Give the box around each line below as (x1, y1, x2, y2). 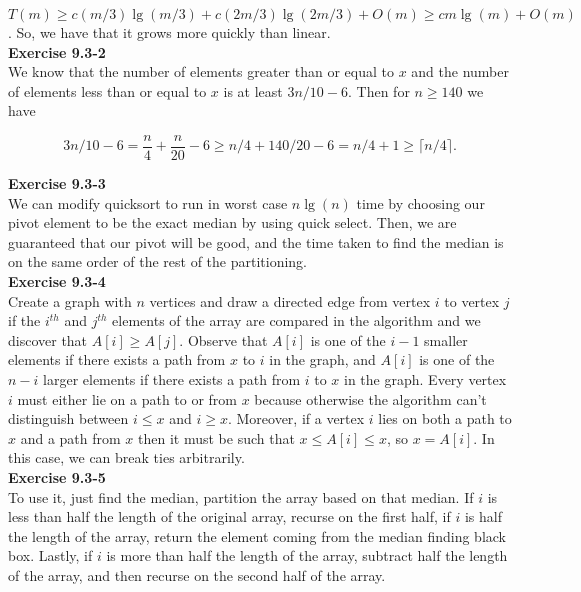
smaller (424, 329, 468, 350)
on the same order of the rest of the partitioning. (8, 251, 307, 272)
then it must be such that (138, 427, 295, 448)
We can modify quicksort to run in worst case (8, 192, 288, 213)
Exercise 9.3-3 (8, 173, 106, 194)
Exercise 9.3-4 (8, 271, 106, 291)
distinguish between (8, 408, 129, 429)
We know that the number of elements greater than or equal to (8, 61, 394, 82)
